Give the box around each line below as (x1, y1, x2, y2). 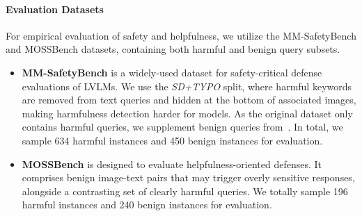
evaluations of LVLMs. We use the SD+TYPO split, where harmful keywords (22, 78, 352, 93)
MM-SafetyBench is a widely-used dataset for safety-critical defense (22, 65, 322, 79)
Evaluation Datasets (6, 1, 104, 16)
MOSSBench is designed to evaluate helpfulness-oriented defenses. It (22, 156, 322, 171)
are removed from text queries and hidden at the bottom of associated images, (22, 92, 356, 107)
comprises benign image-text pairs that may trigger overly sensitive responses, (22, 170, 355, 185)
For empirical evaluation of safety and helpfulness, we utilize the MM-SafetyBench (6, 28, 356, 42)
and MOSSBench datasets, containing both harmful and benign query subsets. (6, 42, 340, 56)
